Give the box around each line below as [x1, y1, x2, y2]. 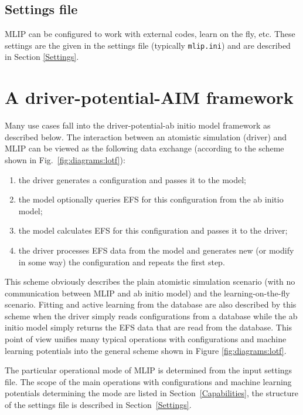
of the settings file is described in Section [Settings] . [5, 399, 192, 411]
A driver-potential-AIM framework [5, 85, 294, 109]
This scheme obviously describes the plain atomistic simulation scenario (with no [5, 275, 295, 288]
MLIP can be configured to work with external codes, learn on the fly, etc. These [5, 28, 295, 40]
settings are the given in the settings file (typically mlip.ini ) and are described [5, 39, 291, 51]
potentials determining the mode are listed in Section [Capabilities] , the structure [5, 387, 299, 399]
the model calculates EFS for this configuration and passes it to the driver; [18, 224, 288, 237]
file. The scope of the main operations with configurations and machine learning [5, 375, 292, 387]
